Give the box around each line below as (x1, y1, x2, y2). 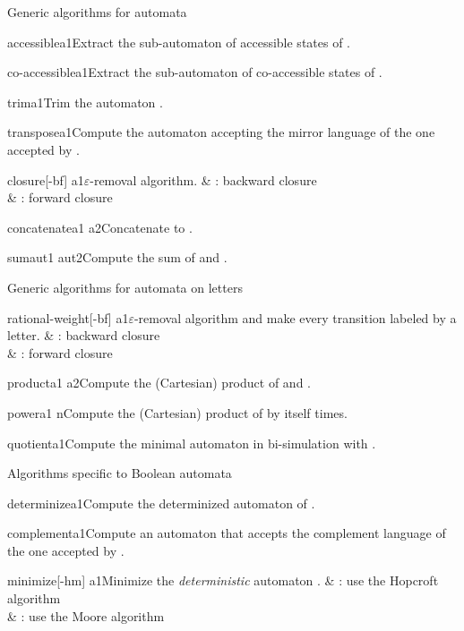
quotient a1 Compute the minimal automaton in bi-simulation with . (7, 433, 376, 452)
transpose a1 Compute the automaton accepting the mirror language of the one (7, 123, 435, 141)
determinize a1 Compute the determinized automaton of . (7, 493, 315, 512)
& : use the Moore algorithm (7, 606, 165, 625)
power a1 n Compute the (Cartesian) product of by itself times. (7, 403, 348, 422)
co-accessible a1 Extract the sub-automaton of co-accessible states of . (7, 63, 382, 81)
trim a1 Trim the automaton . (7, 92, 163, 111)
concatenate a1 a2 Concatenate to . (7, 217, 193, 236)
